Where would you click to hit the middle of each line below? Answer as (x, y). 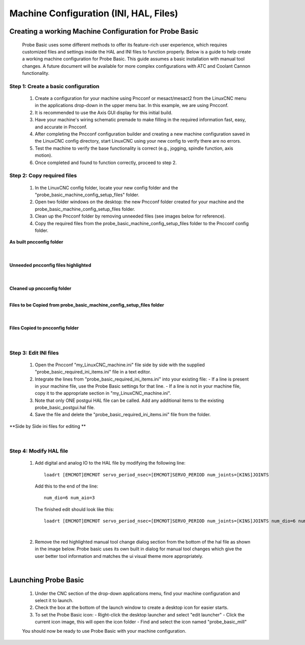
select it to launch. (54, 600)
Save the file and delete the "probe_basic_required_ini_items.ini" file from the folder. (123, 415)
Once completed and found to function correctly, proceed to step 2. (106, 163)
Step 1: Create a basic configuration (54, 86)
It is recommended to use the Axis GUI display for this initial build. (104, 113)
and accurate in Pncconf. (61, 127)
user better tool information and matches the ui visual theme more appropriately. (119, 556)
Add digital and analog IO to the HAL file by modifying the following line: (110, 463)
